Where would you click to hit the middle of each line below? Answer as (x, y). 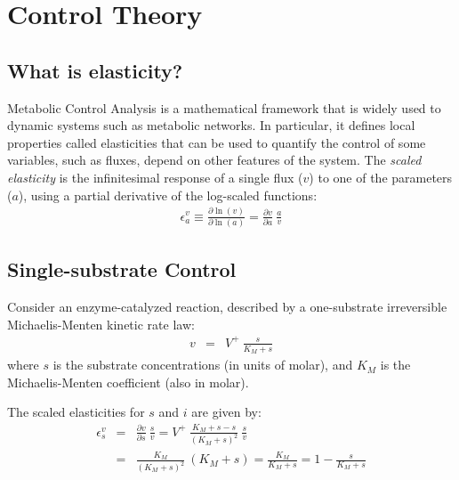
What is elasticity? (95, 70)
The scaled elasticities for (76, 412)
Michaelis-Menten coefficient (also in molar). (128, 382)
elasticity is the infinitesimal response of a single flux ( (155, 177)
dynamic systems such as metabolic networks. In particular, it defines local (211, 125)
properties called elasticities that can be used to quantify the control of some (217, 142)
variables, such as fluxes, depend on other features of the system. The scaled (214, 160)
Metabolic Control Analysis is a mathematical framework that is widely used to (224, 107)
